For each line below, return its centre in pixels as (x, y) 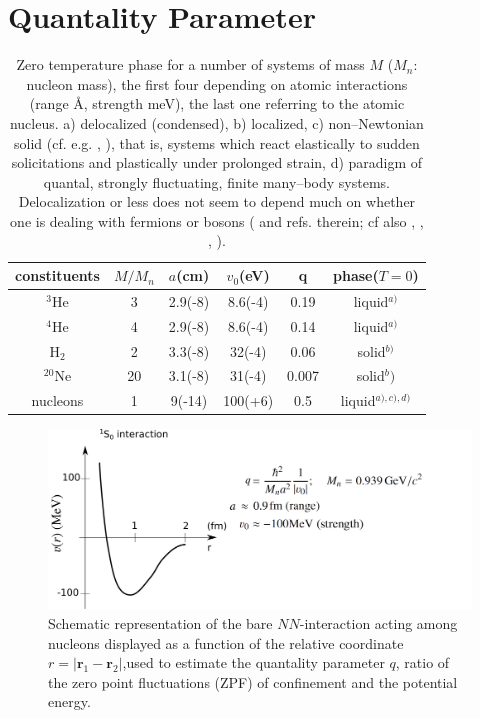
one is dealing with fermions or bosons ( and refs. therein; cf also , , (217, 220)
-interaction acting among (378, 623)
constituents (57, 275)
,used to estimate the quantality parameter (253, 662)
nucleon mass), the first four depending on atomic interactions (217, 83)
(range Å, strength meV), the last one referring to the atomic (217, 103)
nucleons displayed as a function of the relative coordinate (226, 642)
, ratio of (422, 662)
